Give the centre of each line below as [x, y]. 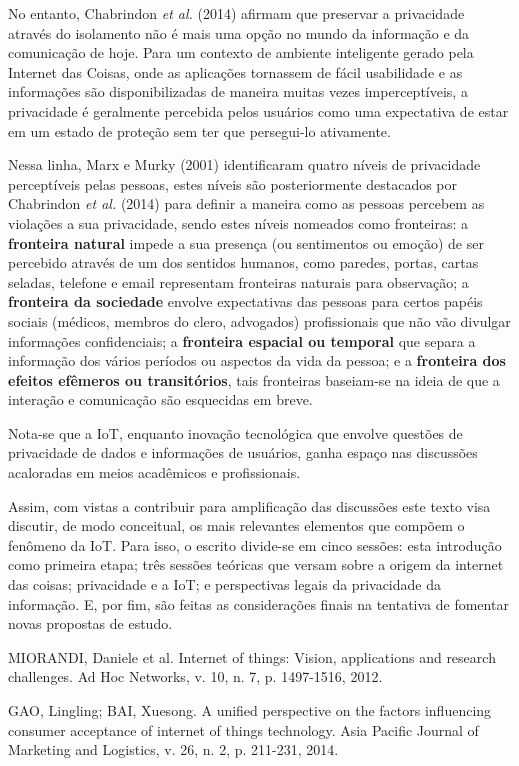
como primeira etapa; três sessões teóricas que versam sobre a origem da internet [256, 564]
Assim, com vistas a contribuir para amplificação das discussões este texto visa [249, 505]
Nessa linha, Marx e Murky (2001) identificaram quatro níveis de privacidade [244, 164]
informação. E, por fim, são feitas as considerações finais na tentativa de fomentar [258, 603]
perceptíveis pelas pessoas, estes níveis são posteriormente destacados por [233, 183]
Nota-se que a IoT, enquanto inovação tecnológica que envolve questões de [235, 432]
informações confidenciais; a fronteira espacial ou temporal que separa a [242, 340]
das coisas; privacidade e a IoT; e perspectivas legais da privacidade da [224, 584]
